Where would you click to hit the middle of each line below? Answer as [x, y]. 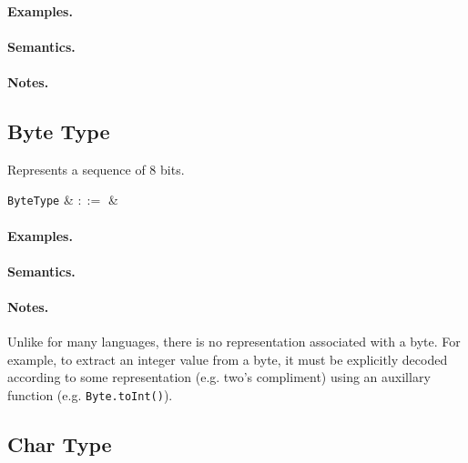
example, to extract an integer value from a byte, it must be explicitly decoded [228, 359]
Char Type [60, 444]
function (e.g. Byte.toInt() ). [90, 394]
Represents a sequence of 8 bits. [96, 169]
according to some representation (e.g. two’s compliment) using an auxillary [219, 377]
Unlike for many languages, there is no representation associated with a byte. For [234, 342]
